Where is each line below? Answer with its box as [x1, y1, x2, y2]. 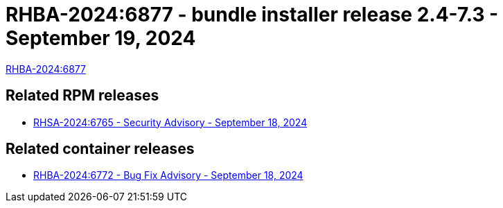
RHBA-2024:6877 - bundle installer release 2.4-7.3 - [6, 3, 499, 26]
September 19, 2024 [6, 26, 196, 50]
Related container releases [6, 140, 195, 158]
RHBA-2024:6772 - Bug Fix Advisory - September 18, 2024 [33, 169, 303, 182]
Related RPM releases [6, 87, 159, 105]
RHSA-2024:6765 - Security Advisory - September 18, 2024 [33, 116, 308, 128]
